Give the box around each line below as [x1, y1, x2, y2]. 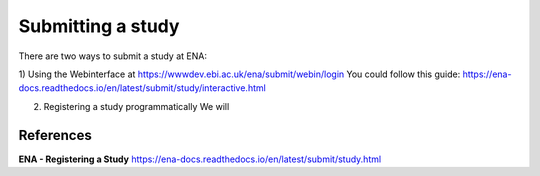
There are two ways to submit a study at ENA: [18, 50, 207, 62]
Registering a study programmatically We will [43, 100, 230, 112]
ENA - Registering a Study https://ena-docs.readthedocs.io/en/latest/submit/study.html [18, 153, 382, 165]
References [18, 126, 92, 144]
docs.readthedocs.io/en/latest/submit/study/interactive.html [18, 82, 267, 94]
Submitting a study [18, 15, 180, 37]
